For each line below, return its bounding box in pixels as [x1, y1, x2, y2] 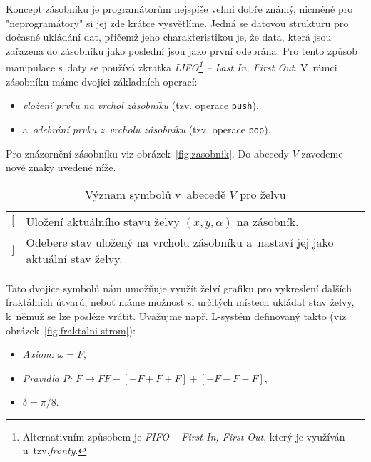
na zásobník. [236, 212, 299, 230]
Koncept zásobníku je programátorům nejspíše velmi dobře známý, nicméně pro [6, 1, 353, 16]
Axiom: [22, 346, 54, 361]
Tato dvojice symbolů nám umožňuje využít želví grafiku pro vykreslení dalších [6, 280, 352, 295]
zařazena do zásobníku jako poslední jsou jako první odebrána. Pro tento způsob [6, 43, 358, 58]
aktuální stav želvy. [26, 250, 123, 267]
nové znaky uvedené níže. [6, 160, 116, 175]
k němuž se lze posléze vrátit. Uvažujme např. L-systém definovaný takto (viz [6, 308, 347, 323]
